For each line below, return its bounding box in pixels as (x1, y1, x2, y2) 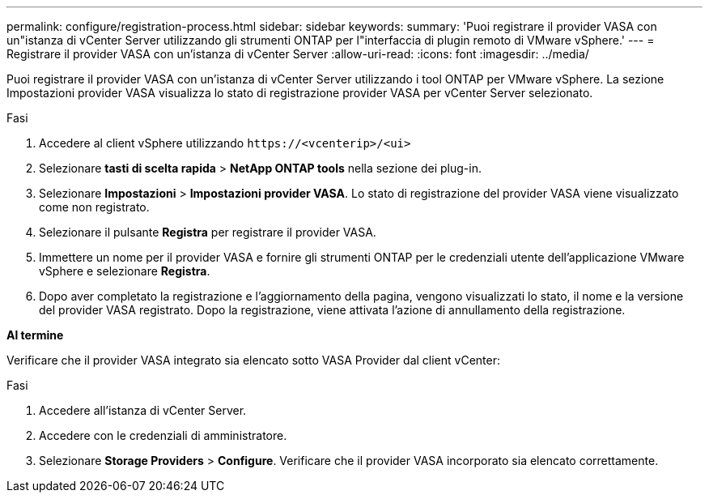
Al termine (6, 328, 64, 342)
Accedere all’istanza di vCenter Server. (39, 403, 247, 417)
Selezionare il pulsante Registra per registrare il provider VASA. (39, 225, 376, 239)
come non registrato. (39, 200, 150, 214)
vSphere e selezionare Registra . (39, 264, 210, 278)
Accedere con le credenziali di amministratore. (39, 429, 287, 442)
